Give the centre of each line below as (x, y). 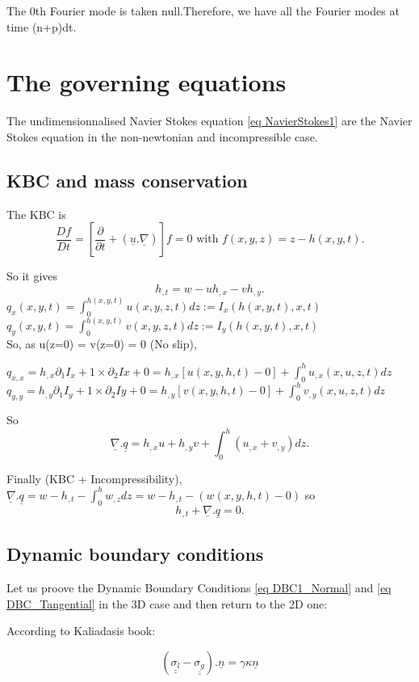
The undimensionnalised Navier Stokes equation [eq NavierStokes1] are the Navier (209, 121)
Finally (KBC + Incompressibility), (94, 478)
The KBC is (36, 214)
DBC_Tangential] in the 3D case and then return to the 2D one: (167, 603)
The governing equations (147, 82)
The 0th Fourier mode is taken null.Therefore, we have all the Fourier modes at (203, 11)
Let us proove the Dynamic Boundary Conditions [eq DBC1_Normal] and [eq (199, 588)
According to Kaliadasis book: (81, 631)
